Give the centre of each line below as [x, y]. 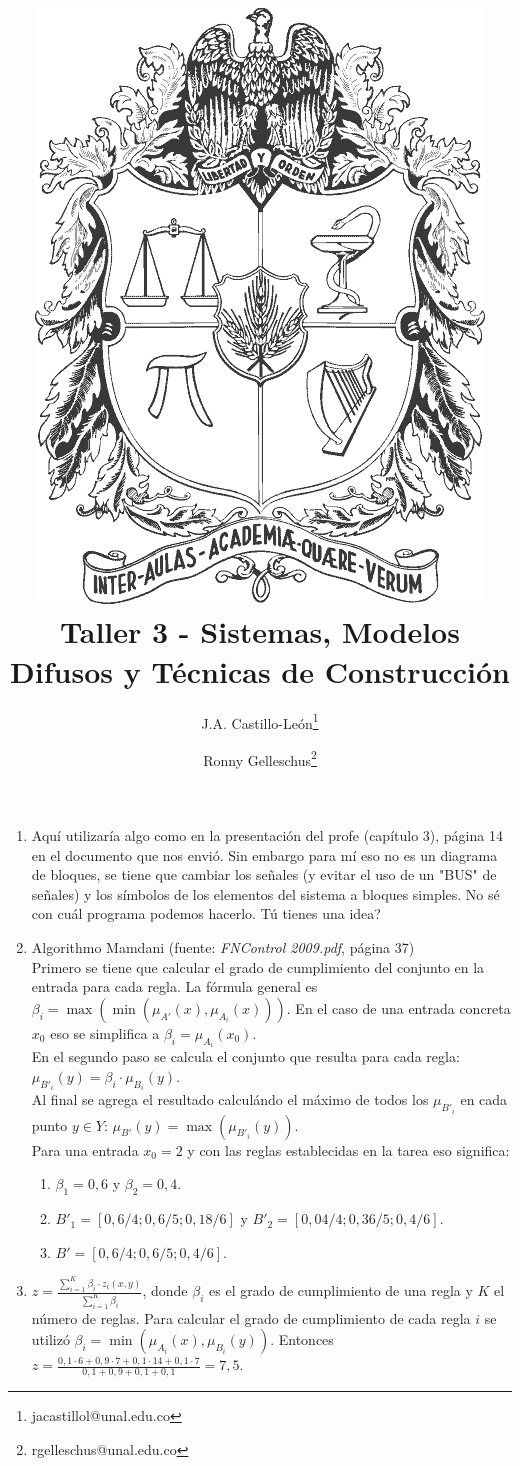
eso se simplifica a [105, 1032]
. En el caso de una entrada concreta [398, 1007]
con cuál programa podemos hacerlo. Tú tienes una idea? [206, 913]
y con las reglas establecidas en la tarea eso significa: [348, 1149]
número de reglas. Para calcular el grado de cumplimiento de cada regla [251, 1317]
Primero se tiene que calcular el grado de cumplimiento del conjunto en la [258, 966]
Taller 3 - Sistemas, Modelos [260, 631]
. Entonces [302, 1339]
